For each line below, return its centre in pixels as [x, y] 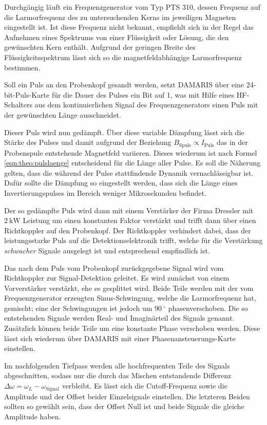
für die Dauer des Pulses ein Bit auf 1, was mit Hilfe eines [143, 94]
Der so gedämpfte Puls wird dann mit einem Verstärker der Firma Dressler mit [129, 210]
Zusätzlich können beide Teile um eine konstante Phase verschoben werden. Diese [132, 328]
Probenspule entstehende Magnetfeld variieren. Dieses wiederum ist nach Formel [131, 152]
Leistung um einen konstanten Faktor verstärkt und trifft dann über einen [139, 220]
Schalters [18, 105]
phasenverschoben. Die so [208, 308]
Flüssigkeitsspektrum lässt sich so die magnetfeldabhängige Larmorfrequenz [123, 57]
